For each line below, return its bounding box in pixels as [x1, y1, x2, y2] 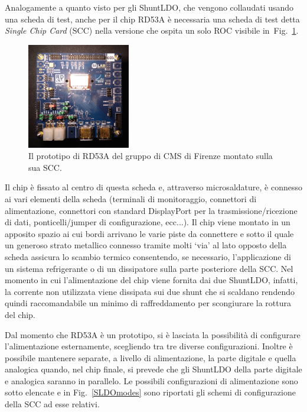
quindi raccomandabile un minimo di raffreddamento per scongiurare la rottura [5, 297, 291, 309]
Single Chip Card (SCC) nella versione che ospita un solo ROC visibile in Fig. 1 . [5, 24, 299, 37]
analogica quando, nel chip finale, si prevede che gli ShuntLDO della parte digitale [5, 363, 302, 375]
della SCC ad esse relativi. [5, 398, 100, 410]
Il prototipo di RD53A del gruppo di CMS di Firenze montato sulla [28, 150, 273, 162]
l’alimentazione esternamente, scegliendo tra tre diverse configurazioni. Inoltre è [5, 340, 293, 352]
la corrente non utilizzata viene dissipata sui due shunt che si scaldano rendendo [5, 285, 295, 297]
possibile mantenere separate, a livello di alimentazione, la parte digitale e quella [5, 351, 296, 364]
